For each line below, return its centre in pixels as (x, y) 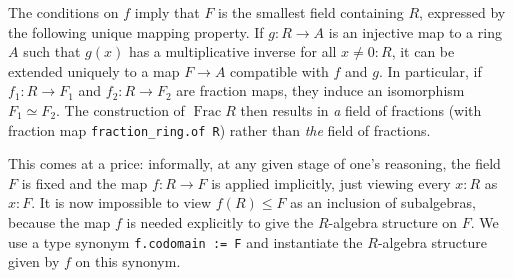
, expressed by (462, 12)
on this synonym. (128, 261)
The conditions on (63, 12)
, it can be (423, 51)
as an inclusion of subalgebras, (383, 202)
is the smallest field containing (311, 12)
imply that (167, 12)
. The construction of (120, 109)
